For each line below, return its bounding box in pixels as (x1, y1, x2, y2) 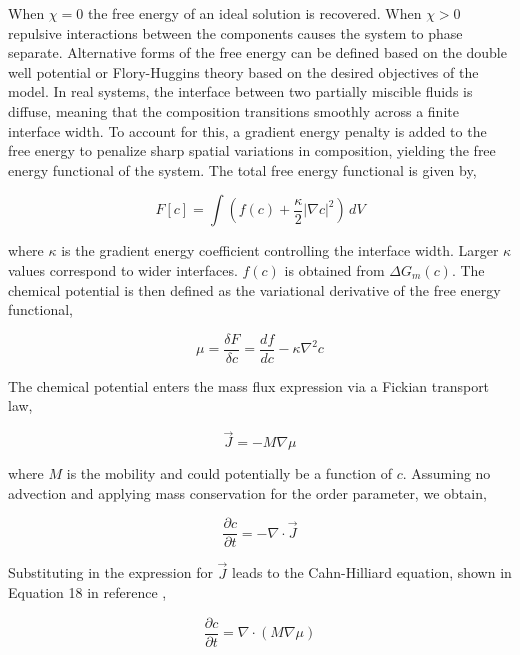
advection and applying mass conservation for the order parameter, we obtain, (8, 482, 487, 503)
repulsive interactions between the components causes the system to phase (8, 22, 463, 43)
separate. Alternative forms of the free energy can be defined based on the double (8, 42, 507, 63)
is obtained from (284, 259, 385, 280)
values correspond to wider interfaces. (8, 259, 238, 280)
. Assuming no (402, 463, 491, 484)
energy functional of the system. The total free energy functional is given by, (8, 159, 477, 180)
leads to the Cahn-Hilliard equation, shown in (232, 562, 512, 583)
